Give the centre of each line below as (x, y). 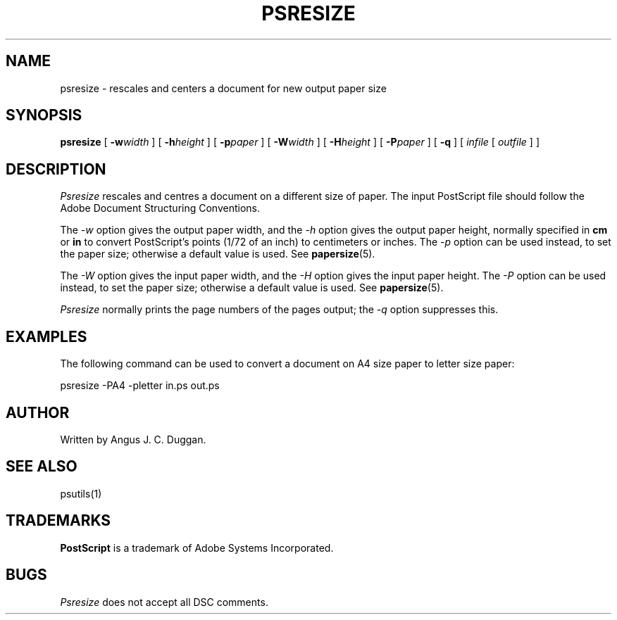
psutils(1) (81, 493)
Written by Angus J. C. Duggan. (133, 439)
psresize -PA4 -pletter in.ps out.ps (140, 386)
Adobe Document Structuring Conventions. (160, 208)
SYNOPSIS (44, 115)
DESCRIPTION (56, 169)
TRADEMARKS (58, 521)
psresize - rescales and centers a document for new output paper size (223, 88)
